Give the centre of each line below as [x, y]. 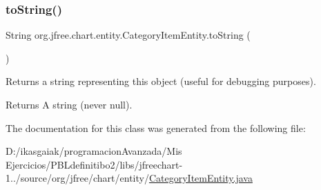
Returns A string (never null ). [69, 104]
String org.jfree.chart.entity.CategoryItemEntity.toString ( [128, 35]
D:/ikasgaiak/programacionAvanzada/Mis [94, 151]
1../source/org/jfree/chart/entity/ [77, 178]
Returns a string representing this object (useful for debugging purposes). [161, 81]
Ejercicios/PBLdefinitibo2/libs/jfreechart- [94, 164]
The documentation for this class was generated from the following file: [156, 127]
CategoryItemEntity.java [201, 178]
